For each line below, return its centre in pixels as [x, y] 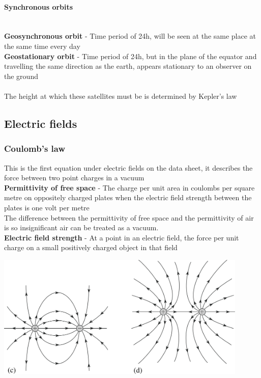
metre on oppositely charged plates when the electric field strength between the [128, 197]
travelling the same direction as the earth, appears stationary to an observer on [128, 66]
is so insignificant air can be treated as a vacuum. [81, 227]
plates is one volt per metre [47, 207]
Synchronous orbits [39, 6]
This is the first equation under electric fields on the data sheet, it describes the [128, 167]
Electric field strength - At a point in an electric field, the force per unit [122, 237]
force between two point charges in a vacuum [74, 178]
